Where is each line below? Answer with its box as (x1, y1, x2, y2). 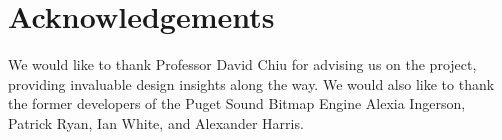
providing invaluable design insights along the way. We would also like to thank (8, 73, 495, 94)
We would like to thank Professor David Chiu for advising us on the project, (8, 54, 477, 75)
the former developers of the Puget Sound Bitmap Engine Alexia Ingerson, (8, 93, 466, 114)
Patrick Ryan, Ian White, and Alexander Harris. (8, 112, 304, 133)
